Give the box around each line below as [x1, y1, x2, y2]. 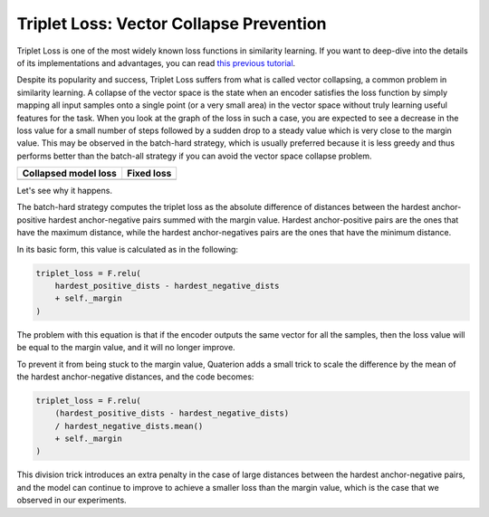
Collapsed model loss [22, 168, 118, 180]
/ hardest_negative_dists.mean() [54, 421, 204, 431]
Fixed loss [127, 168, 172, 180]
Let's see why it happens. [16, 186, 113, 196]
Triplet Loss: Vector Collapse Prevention [16, 14, 327, 34]
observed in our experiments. [16, 494, 127, 506]
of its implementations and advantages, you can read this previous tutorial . [16, 57, 296, 68]
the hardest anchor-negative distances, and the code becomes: [16, 371, 254, 382]
